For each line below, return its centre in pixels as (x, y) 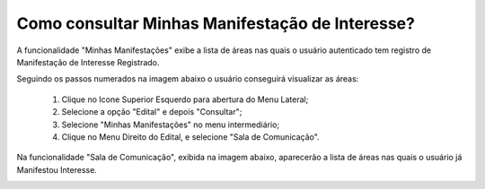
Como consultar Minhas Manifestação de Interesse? (216, 23)
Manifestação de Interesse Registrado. (88, 62)
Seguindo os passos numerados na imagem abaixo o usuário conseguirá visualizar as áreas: (188, 79)
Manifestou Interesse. (57, 169)
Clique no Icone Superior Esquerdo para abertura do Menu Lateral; (185, 99)
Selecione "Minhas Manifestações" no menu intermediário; (171, 125)
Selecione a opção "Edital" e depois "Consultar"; (152, 112)
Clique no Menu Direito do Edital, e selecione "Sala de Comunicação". (190, 137)
